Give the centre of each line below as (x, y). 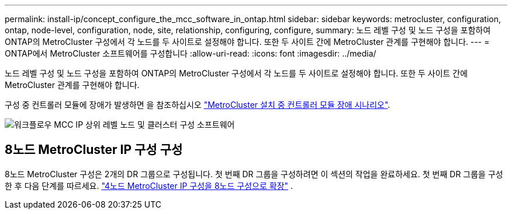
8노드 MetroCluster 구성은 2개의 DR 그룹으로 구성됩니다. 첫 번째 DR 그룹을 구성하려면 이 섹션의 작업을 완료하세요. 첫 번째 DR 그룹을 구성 (254, 174)
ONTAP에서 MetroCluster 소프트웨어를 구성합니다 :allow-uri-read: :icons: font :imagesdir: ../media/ (191, 53)
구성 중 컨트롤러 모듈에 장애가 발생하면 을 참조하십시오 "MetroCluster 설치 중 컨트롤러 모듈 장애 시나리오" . (198, 105)
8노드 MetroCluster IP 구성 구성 (94, 150)
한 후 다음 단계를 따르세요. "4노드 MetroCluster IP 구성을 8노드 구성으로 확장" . (149, 185)
